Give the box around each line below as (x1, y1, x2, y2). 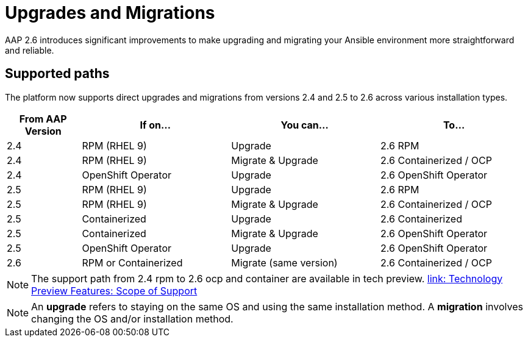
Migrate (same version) (231, 256, 338, 269)
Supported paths (5, 66, 110, 82)
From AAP (19, 112, 67, 125)
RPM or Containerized (82, 256, 183, 269)
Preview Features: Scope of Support (31, 284, 198, 297)
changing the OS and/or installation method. (31, 312, 234, 325)
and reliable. (5, 45, 54, 55)
